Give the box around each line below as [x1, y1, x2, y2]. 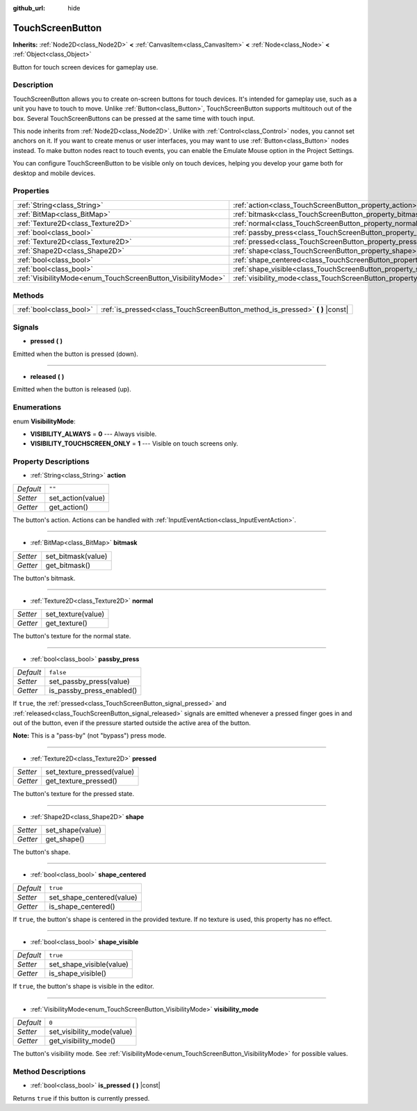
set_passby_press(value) [49, 676, 130, 686]
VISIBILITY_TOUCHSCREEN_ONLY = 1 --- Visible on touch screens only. [30, 439, 238, 448]
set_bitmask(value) [45, 551, 108, 561]
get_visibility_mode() [49, 1036, 116, 1046]
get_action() [49, 502, 88, 512]
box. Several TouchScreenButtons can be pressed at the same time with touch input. [13, 114, 255, 122]
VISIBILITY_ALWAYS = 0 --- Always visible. [30, 430, 157, 438]
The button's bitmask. [13, 574, 76, 582]
